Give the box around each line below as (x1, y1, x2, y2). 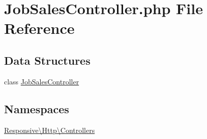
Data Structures (4, 52, 91, 68)
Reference (4, 18, 75, 38)
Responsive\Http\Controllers (4, 124, 95, 135)
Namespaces (4, 101, 69, 116)
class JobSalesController (4, 76, 79, 86)
